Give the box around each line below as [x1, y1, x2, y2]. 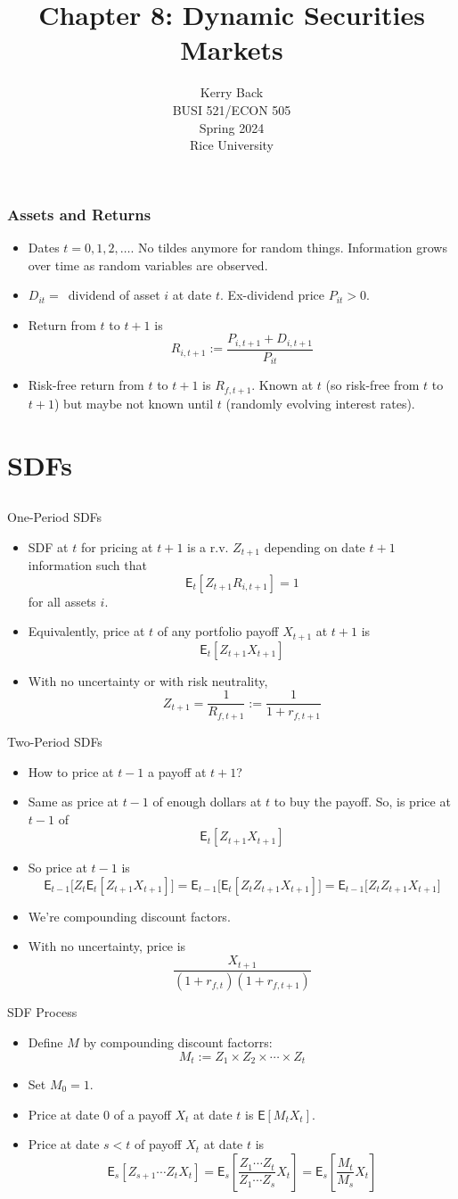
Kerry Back [200, 83, 264, 102]
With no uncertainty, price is [28, 937, 186, 955]
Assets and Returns [7, 203, 151, 225]
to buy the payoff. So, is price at [274, 792, 451, 811]
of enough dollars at [152, 792, 262, 811]
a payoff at [148, 762, 207, 781]
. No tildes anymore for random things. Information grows [130, 237, 447, 256]
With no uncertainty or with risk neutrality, [28, 671, 268, 690]
